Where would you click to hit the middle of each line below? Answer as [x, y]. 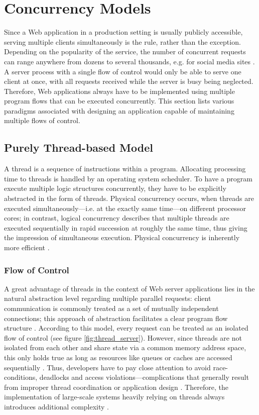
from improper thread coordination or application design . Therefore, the [116, 387]
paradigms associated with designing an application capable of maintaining [119, 110]
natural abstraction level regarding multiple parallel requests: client [108, 298]
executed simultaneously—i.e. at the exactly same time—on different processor [125, 208]
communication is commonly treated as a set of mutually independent [111, 308]
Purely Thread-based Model [79, 147]
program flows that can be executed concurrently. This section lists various [119, 101]
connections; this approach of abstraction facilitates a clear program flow [116, 318]
